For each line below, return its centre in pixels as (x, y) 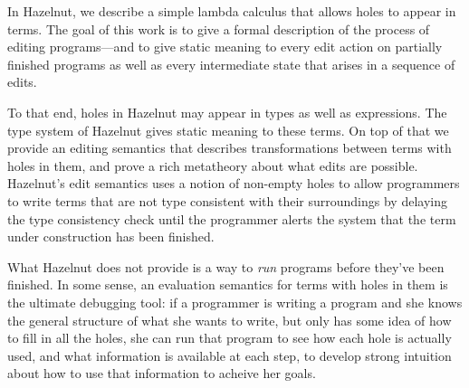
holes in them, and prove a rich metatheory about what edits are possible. (213, 165)
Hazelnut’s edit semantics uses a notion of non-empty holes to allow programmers (234, 183)
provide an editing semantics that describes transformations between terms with (230, 148)
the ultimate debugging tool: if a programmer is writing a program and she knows (235, 302)
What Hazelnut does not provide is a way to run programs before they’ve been (226, 266)
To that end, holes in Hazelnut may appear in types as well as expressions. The (227, 112)
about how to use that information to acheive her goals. (162, 373)
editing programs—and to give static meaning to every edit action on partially (225, 47)
